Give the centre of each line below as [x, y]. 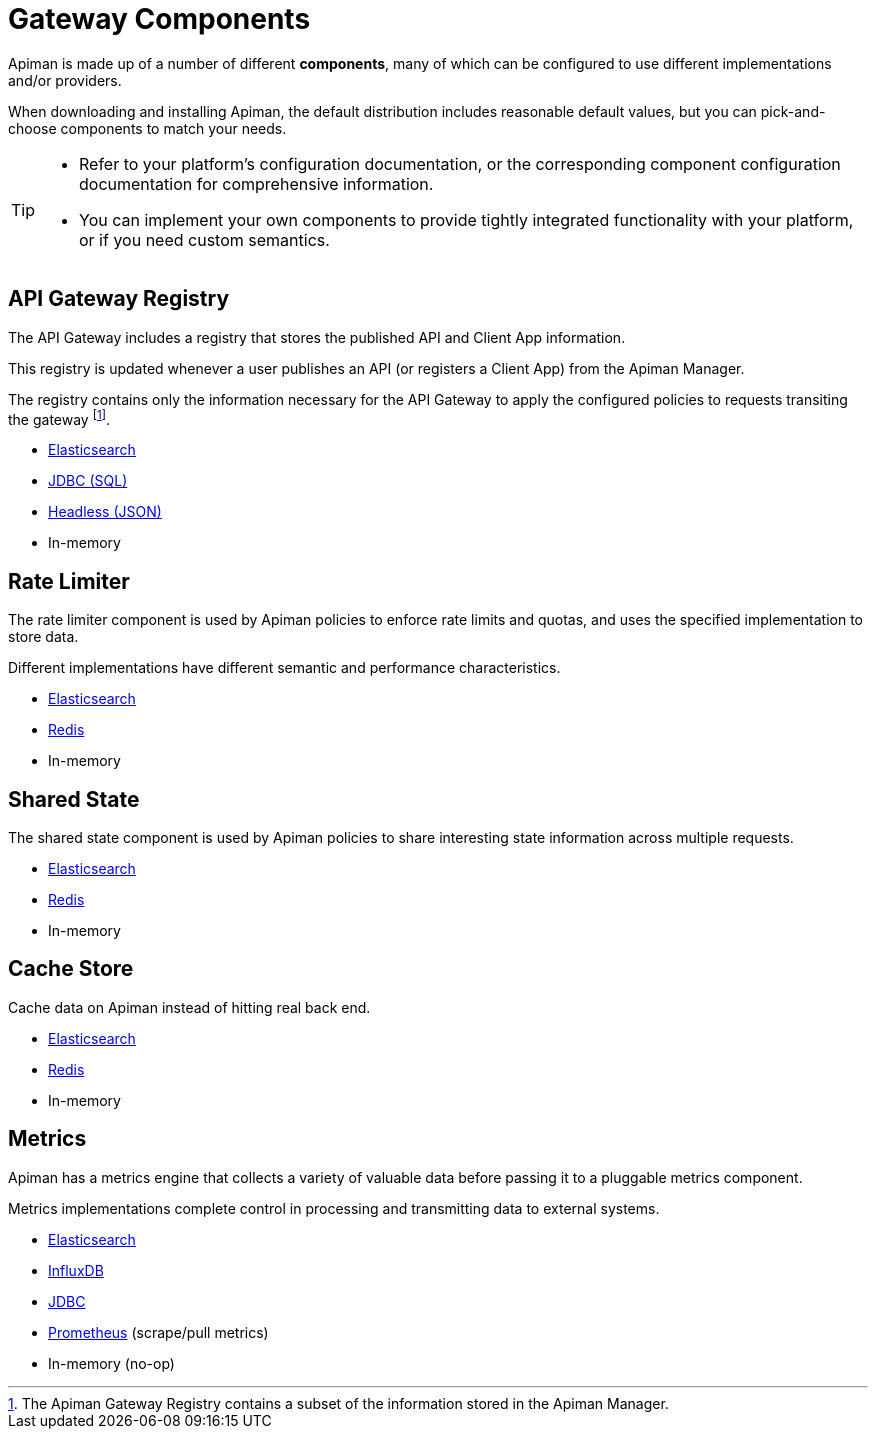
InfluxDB [76, 1270]
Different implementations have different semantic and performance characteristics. [284, 668]
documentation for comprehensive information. [256, 183]
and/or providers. [65, 80]
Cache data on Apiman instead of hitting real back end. [189, 1007]
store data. [43, 637]
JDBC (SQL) [88, 481]
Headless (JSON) [105, 512]
